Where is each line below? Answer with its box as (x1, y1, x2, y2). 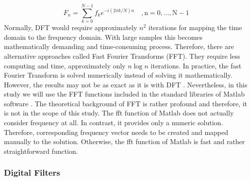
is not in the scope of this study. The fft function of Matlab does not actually (4, 108, 234, 118)
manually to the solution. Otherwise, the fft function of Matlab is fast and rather (4, 136, 245, 147)
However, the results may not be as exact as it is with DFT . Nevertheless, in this (4, 79, 248, 89)
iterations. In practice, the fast (151, 60, 242, 70)
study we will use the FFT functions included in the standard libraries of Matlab (4, 89, 245, 99)
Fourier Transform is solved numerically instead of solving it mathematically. (4, 70, 233, 80)
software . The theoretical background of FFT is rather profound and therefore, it (4, 98, 248, 108)
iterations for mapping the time (148, 22, 242, 33)
